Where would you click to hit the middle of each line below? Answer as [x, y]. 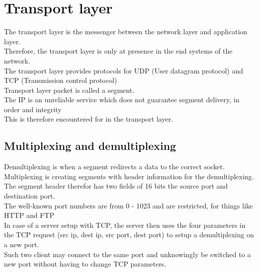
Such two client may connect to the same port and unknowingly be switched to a [128, 254]
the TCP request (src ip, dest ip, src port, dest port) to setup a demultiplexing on [129, 235]
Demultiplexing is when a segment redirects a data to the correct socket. [114, 167]
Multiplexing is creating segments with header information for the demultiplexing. [129, 176]
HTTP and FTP [29, 215]
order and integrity [33, 109]
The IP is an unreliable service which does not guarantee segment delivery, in [122, 100]
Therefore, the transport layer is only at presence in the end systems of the [118, 51]
